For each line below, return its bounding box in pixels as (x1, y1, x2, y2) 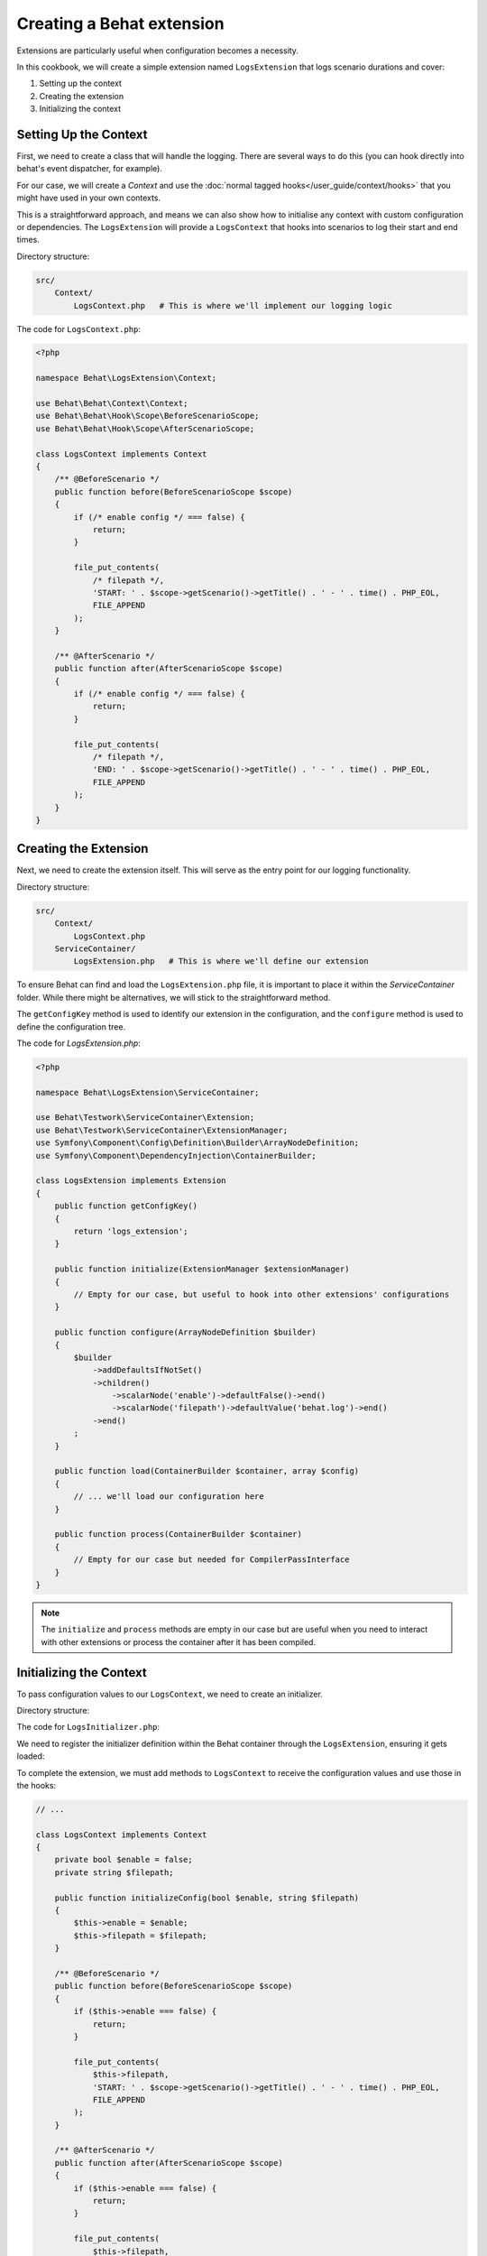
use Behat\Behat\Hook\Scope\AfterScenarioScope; (35, 423, 255, 433)
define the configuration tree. (16, 1021, 126, 1032)
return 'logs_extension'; (73, 1225, 188, 1236)
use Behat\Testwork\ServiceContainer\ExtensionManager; (35, 1124, 289, 1135)
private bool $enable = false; (54, 1854, 193, 1865)
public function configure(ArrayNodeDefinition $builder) (54, 1327, 317, 1337)
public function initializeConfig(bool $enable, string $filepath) (54, 1892, 360, 1903)
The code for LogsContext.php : (16, 323, 142, 334)
